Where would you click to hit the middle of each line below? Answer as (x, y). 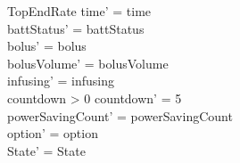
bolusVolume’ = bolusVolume (88, 63)
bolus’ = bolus (47, 46)
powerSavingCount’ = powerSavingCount (120, 115)
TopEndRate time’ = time (79, 11)
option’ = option (53, 133)
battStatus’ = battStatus (76, 28)
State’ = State (46, 150)
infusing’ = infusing (61, 81)
